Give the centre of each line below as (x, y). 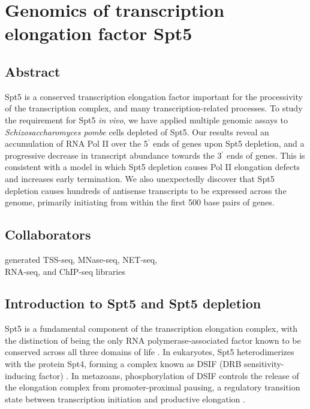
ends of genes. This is (266, 155)
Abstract (33, 71)
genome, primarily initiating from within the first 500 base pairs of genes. (140, 202)
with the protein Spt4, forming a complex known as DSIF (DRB (123, 364)
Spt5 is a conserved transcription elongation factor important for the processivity (154, 96)
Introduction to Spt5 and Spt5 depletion (133, 303)
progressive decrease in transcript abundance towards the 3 (113, 155)
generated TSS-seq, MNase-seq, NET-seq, (81, 259)
